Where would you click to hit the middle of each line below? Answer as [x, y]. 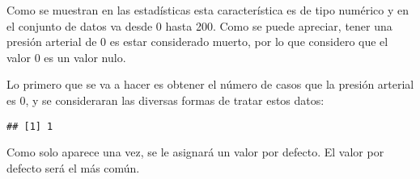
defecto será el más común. [73, 167]
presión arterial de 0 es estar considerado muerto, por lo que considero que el [197, 42]
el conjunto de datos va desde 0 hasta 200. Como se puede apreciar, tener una [199, 25]
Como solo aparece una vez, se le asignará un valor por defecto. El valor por [195, 152]
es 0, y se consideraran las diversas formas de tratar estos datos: [165, 100]
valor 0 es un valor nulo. [66, 57]
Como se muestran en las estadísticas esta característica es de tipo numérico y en [208, 10]
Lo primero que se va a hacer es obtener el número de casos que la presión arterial [210, 84]
